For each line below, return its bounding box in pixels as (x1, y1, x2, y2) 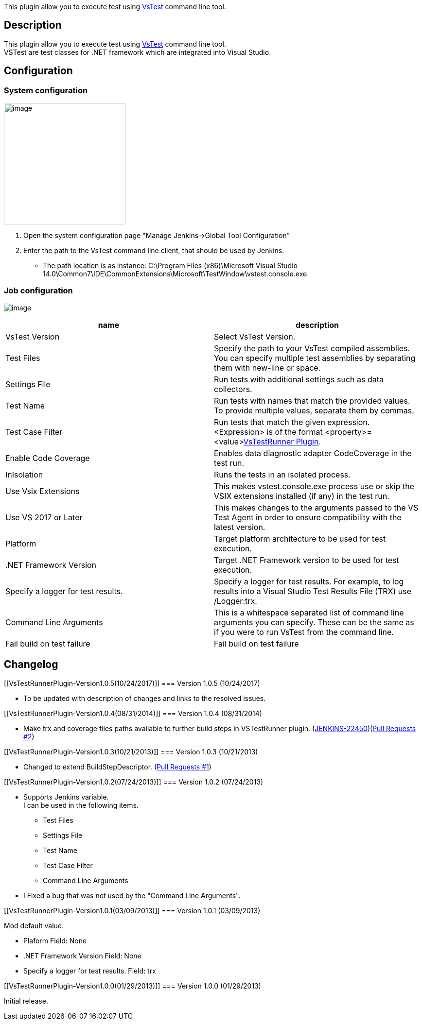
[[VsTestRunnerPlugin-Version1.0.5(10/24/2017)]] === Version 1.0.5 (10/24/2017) (4, 679, 260, 687)
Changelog (4, 658, 58, 671)
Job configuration (4, 286, 73, 296)
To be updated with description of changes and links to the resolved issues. (23, 694, 266, 702)
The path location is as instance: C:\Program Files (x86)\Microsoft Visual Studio (43, 261, 298, 270)
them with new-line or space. (214, 362, 321, 373)
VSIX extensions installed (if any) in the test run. (214, 491, 389, 501)
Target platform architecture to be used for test (214, 533, 386, 544)
